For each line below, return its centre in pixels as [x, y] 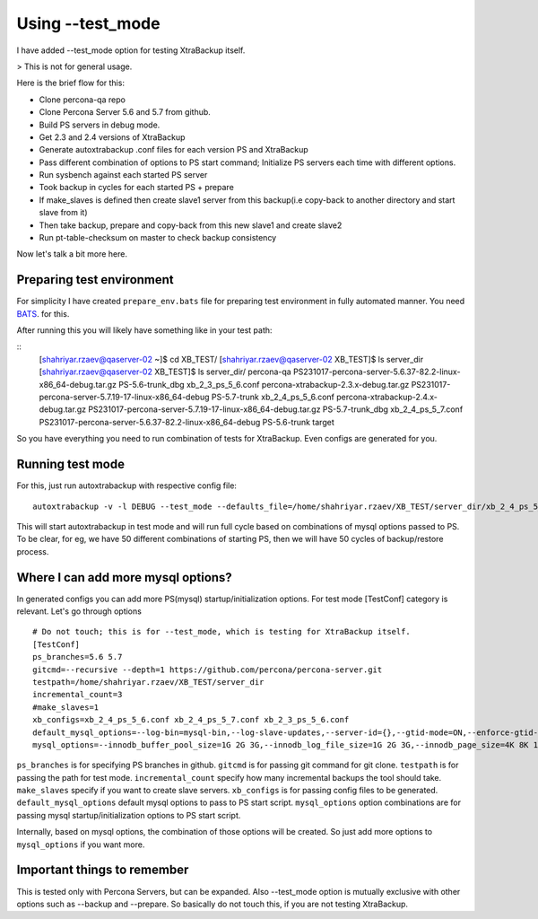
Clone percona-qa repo [82, 100]
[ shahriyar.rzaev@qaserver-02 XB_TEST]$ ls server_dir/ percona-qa [165, 372]
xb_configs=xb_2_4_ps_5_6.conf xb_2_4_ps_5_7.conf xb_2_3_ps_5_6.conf [191, 720]
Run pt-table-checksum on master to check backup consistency [158, 238]
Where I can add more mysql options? [124, 578]
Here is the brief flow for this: [71, 83]
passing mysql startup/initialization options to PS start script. [129, 815]
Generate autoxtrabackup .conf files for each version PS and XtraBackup [174, 150]
